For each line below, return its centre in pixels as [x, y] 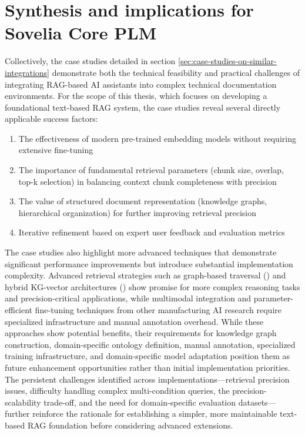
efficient [19, 310]
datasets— [257, 402]
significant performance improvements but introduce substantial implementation [149, 263]
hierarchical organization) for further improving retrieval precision [137, 212]
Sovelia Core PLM [81, 33]
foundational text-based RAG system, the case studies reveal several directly [143, 107]
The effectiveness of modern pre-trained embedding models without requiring [157, 138]
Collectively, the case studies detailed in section [90, 61]
